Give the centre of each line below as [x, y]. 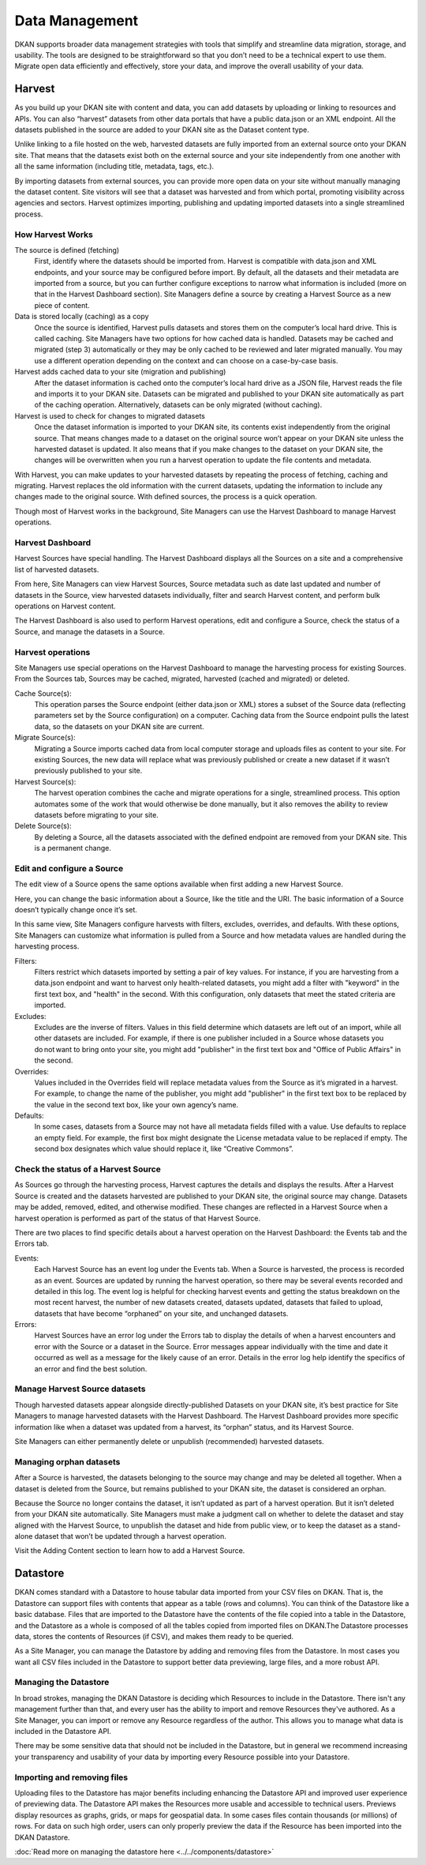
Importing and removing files [71, 1777]
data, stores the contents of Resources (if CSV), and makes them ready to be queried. [154, 1636]
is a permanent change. [73, 848]
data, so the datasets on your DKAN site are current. [119, 726]
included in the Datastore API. [63, 1732]
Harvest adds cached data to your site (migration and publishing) [120, 372]
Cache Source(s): [43, 693]
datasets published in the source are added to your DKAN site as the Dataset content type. [162, 130]
